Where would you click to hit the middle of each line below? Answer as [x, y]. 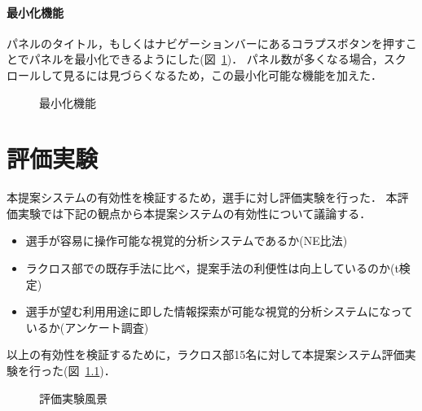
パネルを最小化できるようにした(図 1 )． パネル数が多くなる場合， [206, 59]
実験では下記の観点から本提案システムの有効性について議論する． [194, 213]
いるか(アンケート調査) [87, 327]
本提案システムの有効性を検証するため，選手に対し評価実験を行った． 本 [202, 197]
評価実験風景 [73, 398]
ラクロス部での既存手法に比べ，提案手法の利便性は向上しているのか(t [212, 268]
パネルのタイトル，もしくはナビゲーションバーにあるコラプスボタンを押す [206, 43]
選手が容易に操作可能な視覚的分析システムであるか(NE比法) [187, 240]
